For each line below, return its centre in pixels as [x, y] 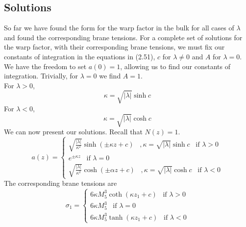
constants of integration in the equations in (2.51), [80, 56]
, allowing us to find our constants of [175, 66]
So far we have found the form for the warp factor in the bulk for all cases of [119, 28]
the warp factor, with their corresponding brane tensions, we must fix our [114, 47]
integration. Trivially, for [41, 76]
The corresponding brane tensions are [61, 183]
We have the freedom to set [45, 66]
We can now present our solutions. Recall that [73, 132]
